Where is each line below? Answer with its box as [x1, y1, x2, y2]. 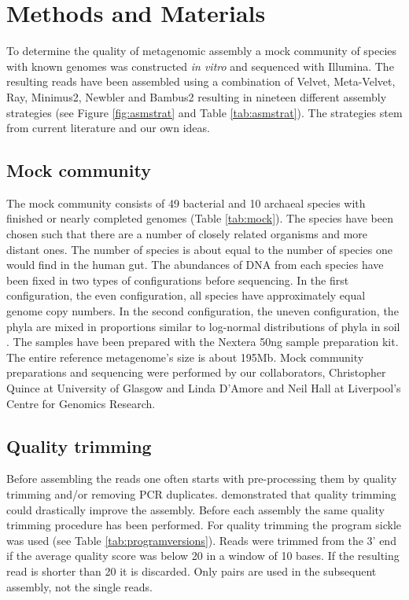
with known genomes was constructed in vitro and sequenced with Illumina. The [6, 57, 394, 74]
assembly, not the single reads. [6, 578, 153, 594]
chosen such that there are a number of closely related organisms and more [6, 226, 368, 242]
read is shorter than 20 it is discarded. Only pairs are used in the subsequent [6, 562, 377, 579]
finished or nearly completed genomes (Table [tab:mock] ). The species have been [6, 210, 393, 226]
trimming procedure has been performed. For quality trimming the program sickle [6, 517, 402, 533]
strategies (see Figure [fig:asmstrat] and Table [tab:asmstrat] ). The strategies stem [6, 104, 403, 120]
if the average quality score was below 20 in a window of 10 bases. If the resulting [6, 547, 400, 564]
